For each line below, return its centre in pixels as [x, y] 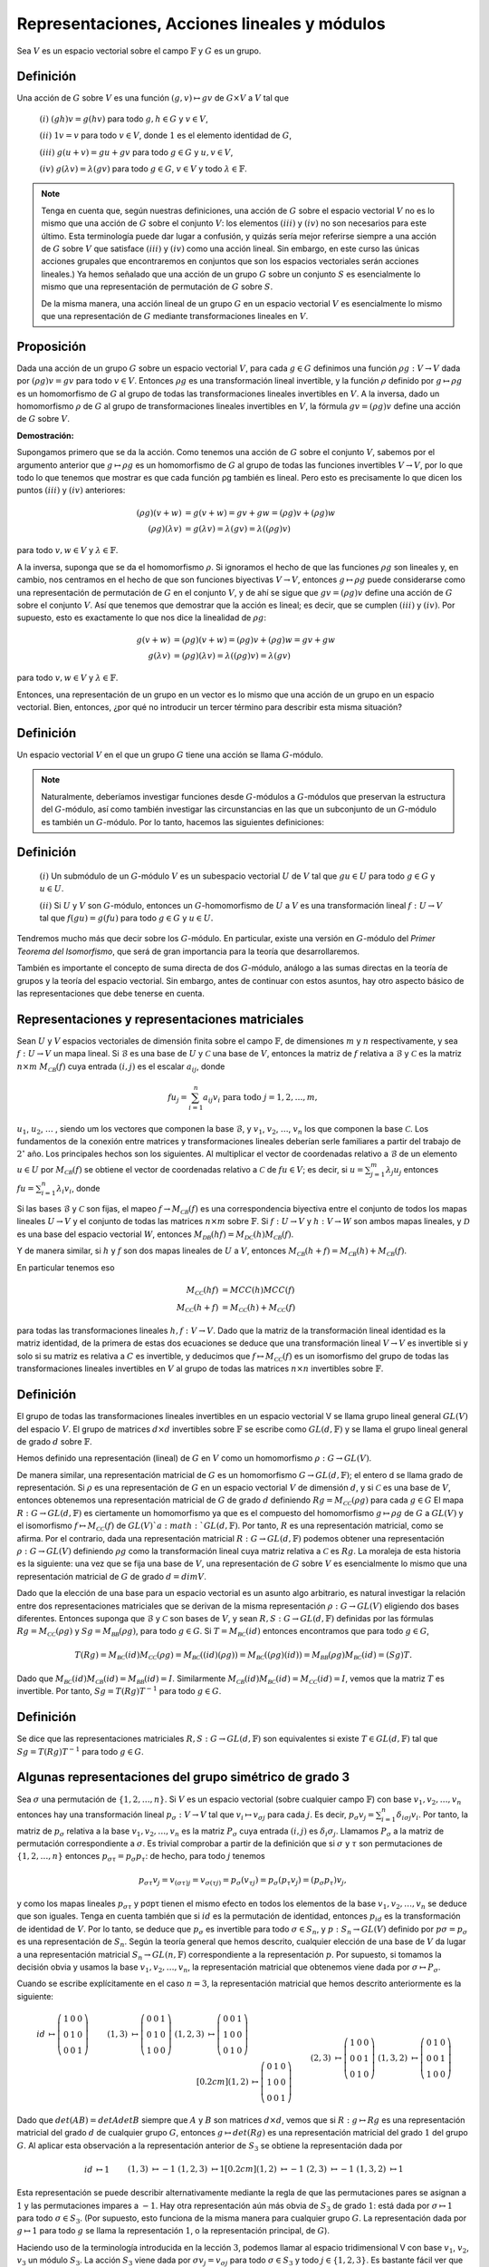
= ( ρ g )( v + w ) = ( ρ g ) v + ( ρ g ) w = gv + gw [254, 640]
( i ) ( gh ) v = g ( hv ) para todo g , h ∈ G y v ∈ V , [124, 119]
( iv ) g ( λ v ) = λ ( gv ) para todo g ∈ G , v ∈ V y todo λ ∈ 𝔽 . [144, 169]
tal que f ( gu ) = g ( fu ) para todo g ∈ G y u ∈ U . [126, 918]
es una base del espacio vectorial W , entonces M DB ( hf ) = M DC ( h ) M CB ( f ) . [155, 1235]
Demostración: [45, 435]
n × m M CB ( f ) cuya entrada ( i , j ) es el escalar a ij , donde [121, 1067]
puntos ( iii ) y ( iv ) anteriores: [71, 491]
